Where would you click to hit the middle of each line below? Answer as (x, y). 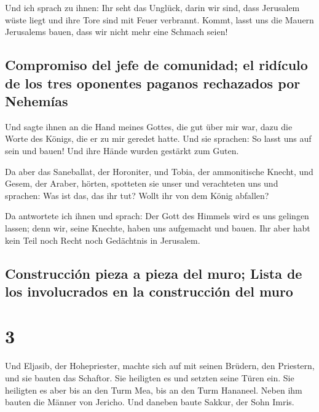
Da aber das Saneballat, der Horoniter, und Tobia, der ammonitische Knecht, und (159, 171)
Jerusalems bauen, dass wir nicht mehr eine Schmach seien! (116, 32)
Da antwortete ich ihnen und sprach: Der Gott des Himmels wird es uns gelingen (157, 216)
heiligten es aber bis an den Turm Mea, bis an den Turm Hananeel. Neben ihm (154, 390)
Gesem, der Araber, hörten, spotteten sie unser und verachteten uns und (142, 183)
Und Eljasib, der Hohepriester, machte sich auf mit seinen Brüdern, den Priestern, (160, 366)
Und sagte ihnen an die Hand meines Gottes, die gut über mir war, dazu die (149, 126)
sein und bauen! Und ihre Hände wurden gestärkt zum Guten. (122, 150)
